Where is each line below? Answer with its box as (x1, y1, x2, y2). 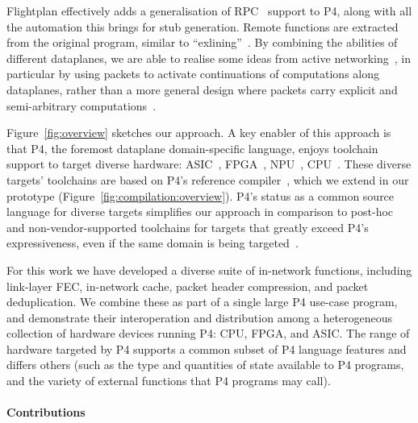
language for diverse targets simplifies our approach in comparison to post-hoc (6, 203, 394, 220)
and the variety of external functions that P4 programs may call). (6, 372, 331, 389)
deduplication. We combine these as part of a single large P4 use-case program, (6, 293, 398, 310)
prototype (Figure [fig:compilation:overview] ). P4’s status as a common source (6, 187, 395, 204)
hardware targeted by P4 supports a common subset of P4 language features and (6, 340, 407, 357)
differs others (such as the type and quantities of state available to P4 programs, (6, 356, 404, 373)
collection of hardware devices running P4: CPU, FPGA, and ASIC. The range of (6, 325, 410, 342)
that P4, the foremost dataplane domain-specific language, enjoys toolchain (6, 139, 378, 156)
